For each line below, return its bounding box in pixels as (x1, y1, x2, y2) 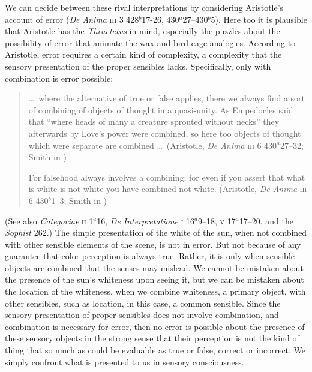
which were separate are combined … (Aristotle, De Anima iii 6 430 (28, 139, 277, 151)
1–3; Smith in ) (51, 194, 107, 206)
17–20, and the (239, 214, 293, 227)
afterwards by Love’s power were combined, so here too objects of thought (28, 127, 301, 139)
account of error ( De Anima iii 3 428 (5, 13, 139, 25)
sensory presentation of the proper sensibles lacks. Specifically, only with (5, 59, 271, 72)
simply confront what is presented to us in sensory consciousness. (5, 355, 244, 368)
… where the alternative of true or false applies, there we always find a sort (28, 92, 305, 104)
